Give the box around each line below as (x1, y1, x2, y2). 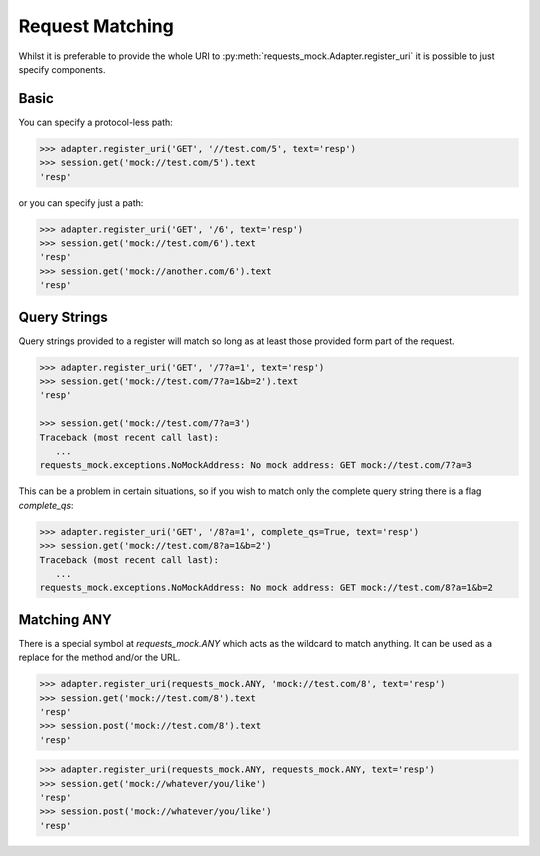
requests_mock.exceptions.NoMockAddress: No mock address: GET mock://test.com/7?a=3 (39, 460, 472, 471)
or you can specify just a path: (18, 196, 144, 209)
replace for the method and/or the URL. (18, 651, 181, 664)
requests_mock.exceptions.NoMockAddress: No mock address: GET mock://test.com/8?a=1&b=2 (39, 582, 494, 594)
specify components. (18, 63, 106, 75)
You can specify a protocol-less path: (18, 116, 174, 128)
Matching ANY (18, 611, 112, 628)
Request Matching (18, 15, 174, 37)
